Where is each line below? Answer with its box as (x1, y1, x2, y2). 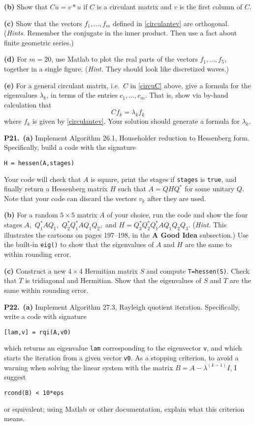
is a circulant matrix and (96, 1, 172, 11)
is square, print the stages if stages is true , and (91, 174, 237, 184)
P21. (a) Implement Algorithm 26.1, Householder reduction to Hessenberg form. (4, 132, 250, 142)
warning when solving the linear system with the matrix (4, 362, 173, 372)
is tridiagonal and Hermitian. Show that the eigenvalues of (25, 275, 201, 285)
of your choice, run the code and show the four (107, 210, 248, 220)
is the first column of (179, 1, 243, 11)
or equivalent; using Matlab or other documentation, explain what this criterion (4, 403, 245, 414)
